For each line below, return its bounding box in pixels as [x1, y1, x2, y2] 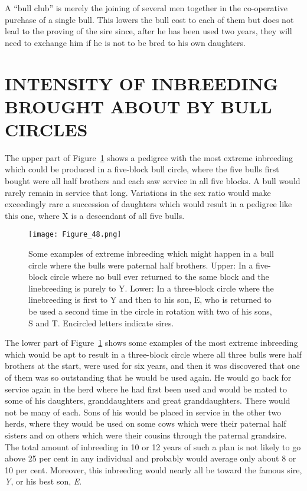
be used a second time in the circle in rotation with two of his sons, [28, 305, 272, 317]
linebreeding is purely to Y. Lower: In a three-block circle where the [28, 281, 274, 294]
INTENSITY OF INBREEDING [5, 71, 279, 95]
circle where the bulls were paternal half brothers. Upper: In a [28, 258, 253, 271]
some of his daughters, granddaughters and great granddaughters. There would [5, 394, 290, 407]
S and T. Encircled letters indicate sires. [28, 316, 174, 329]
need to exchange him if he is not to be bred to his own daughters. [5, 36, 246, 48]
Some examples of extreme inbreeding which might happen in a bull [28, 247, 274, 260]
